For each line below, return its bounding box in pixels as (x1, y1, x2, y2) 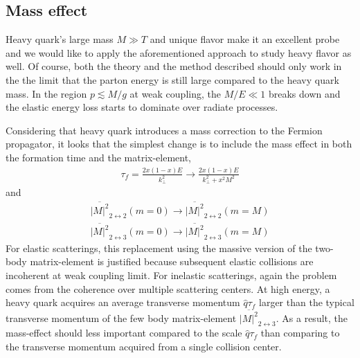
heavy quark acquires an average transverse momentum (6, 295, 240, 310)
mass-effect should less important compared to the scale (6, 325, 242, 340)
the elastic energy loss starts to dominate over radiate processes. (6, 100, 278, 114)
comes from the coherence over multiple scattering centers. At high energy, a (6, 281, 330, 296)
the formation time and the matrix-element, (6, 150, 192, 164)
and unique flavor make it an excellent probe (150, 32, 340, 46)
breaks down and (268, 86, 341, 100)
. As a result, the (276, 310, 348, 325)
